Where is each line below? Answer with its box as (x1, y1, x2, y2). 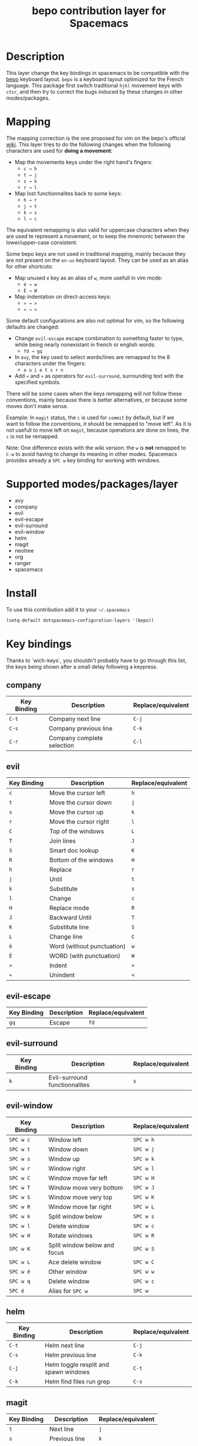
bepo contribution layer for (32, 4, 166, 18)
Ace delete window (48, 1258, 102, 1266)
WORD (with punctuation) (49, 952, 121, 960)
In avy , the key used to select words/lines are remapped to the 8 (14, 353, 170, 360)
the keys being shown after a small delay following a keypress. (6, 663, 158, 670)
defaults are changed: (6, 323, 60, 330)
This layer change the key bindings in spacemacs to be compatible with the (6, 69, 190, 76)
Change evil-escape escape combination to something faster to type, (14, 334, 184, 341)
